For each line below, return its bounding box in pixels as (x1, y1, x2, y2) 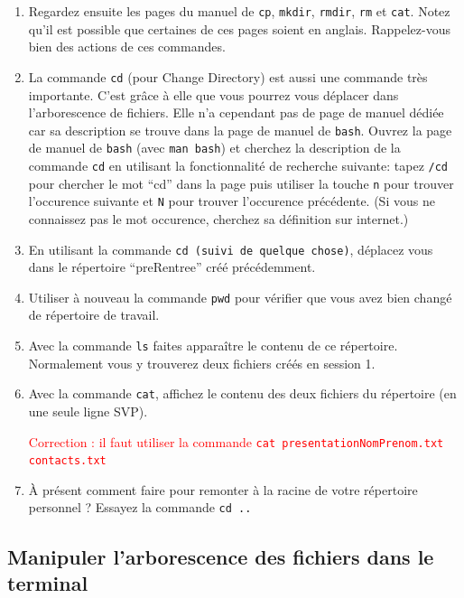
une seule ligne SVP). (28, 401, 148, 420)
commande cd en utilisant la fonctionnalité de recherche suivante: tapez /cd (28, 156, 448, 174)
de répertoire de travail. (28, 305, 160, 324)
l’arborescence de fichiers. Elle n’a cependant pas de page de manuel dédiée (28, 103, 444, 122)
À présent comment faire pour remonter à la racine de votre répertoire (28, 480, 418, 499)
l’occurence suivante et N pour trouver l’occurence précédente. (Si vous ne (28, 192, 435, 210)
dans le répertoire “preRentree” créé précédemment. (28, 257, 316, 276)
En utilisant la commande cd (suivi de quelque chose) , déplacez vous (28, 239, 433, 258)
